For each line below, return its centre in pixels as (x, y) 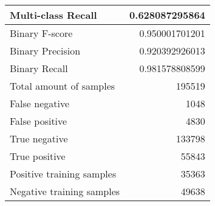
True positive (38, 156)
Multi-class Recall (53, 15)
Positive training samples (63, 174)
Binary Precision (45, 51)
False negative (40, 103)
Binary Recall (39, 68)
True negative (39, 138)
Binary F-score (41, 33)
